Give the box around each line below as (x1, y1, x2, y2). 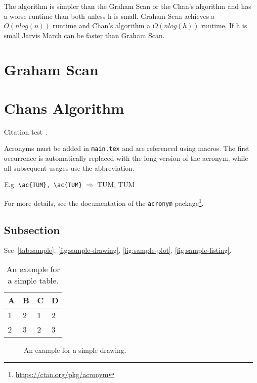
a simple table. (8, 275, 59, 287)
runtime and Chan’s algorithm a (52, 20, 151, 31)
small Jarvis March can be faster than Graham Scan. (4, 30, 165, 40)
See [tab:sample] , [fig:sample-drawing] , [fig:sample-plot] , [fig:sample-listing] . (4, 245, 232, 255)
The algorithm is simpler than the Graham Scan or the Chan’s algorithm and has (4, 1, 251, 11)
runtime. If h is (201, 20, 247, 31)
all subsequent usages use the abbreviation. (4, 162, 134, 173)
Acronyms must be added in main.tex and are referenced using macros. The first (4, 143, 250, 153)
